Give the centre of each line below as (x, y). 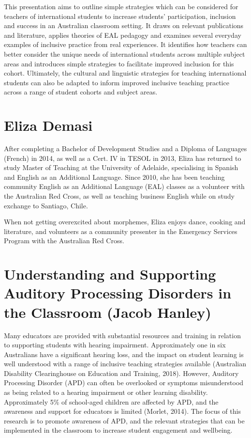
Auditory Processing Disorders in (118, 293)
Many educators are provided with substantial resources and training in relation (122, 335)
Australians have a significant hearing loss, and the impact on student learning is (124, 354)
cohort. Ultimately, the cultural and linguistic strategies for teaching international (125, 73)
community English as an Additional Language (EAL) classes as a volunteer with (124, 186)
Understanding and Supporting (110, 274)
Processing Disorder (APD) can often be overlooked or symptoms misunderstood (124, 383)
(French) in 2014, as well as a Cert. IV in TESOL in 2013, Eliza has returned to (123, 158)
